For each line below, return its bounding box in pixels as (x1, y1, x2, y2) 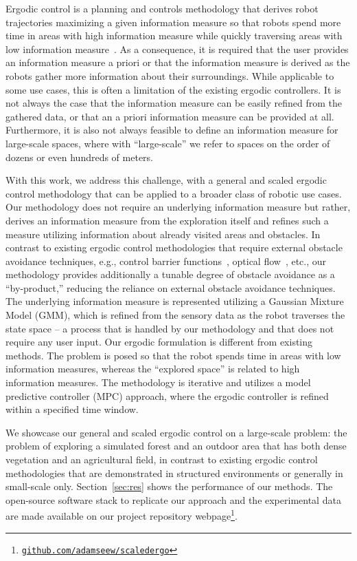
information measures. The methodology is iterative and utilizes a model (5, 375, 311, 390)
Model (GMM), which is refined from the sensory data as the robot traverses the (5, 308, 345, 322)
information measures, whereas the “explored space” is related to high (5, 361, 300, 376)
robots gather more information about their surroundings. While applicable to (5, 68, 334, 83)
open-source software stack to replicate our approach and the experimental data (5, 492, 341, 507)
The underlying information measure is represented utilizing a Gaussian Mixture (5, 294, 344, 308)
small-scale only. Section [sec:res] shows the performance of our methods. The (5, 479, 333, 494)
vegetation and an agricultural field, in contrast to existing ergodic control (5, 452, 318, 466)
